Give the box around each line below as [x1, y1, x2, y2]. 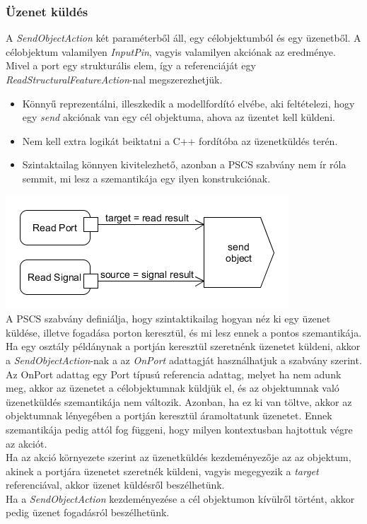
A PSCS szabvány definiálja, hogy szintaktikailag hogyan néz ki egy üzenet [6, 311, 331, 326]
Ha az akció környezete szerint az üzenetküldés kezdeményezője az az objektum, [6, 450, 351, 465]
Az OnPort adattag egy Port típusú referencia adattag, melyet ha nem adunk [6, 366, 342, 381]
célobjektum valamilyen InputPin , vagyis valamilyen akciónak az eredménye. [6, 44, 336, 59]
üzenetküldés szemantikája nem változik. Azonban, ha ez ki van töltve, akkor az [6, 394, 352, 409]
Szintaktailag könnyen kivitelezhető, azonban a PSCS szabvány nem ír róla [22, 157, 346, 172]
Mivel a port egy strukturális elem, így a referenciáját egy [6, 58, 256, 73]
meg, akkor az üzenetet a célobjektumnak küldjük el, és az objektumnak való [6, 380, 339, 395]
